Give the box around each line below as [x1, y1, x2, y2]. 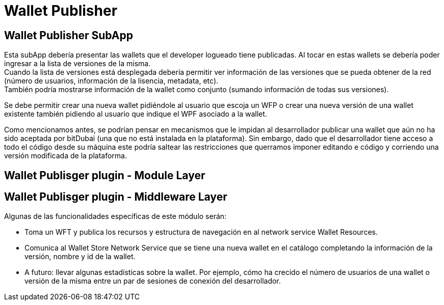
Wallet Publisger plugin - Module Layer [4, 169, 205, 182]
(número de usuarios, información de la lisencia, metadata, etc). [4, 76, 219, 86]
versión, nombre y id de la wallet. [24, 252, 136, 261]
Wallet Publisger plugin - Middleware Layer [4, 190, 227, 204]
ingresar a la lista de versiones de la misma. [4, 59, 151, 68]
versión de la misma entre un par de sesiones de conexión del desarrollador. [24, 276, 281, 286]
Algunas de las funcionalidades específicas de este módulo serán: [4, 212, 227, 221]
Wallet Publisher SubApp [4, 29, 134, 42]
